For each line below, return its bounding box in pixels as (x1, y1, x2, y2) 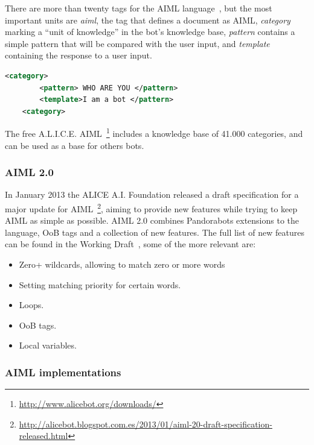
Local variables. (19, 339, 77, 352)
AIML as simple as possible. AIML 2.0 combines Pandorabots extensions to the (5, 214, 300, 227)
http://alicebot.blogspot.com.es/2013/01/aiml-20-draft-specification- (19, 417, 272, 430)
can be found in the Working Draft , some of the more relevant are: (5, 238, 256, 250)
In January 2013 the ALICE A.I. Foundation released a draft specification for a (5, 188, 299, 201)
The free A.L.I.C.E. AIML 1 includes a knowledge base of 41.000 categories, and (5, 125, 303, 139)
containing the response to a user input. (5, 49, 152, 62)
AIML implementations (5, 364, 121, 379)
